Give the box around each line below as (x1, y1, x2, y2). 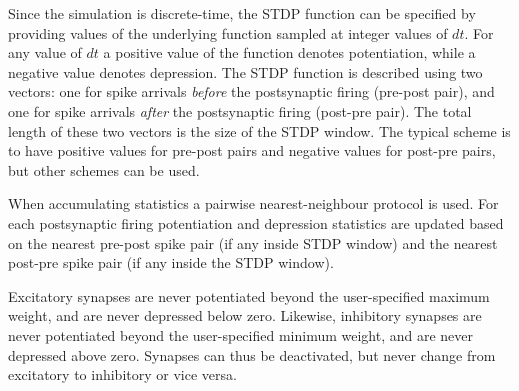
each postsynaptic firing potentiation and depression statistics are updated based (8, 212, 504, 233)
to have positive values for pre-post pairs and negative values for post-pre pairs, (8, 140, 496, 161)
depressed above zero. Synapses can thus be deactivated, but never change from (8, 344, 496, 365)
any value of (8, 42, 82, 63)
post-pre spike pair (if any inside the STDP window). (8, 252, 334, 273)
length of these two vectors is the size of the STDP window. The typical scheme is (8, 120, 511, 141)
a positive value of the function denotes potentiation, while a (103, 42, 476, 63)
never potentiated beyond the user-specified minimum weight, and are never (8, 324, 474, 345)
